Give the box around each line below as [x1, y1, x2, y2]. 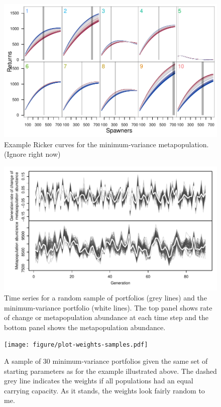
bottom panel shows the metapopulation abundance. [4, 322, 166, 332]
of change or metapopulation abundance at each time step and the [4, 312, 208, 323]
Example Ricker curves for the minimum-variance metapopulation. [4, 139, 209, 149]
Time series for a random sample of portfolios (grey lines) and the [4, 292, 207, 302]
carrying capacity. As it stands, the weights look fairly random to [4, 385, 205, 395]
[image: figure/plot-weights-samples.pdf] [4, 341, 148, 349]
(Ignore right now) [4, 149, 61, 159]
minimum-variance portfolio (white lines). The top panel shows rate [4, 302, 212, 313]
